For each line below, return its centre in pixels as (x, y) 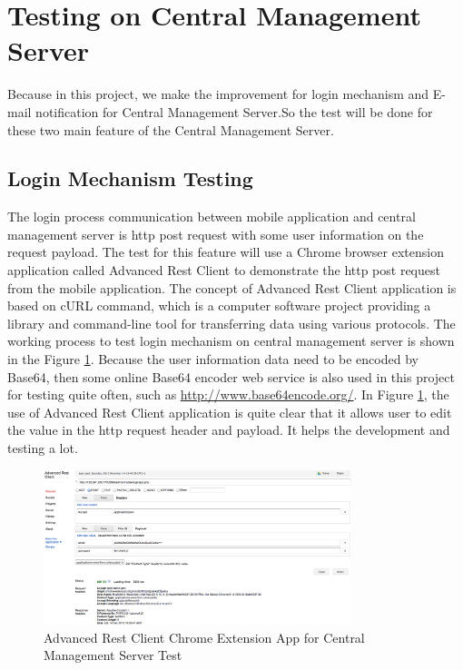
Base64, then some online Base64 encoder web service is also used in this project (231, 376)
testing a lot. (43, 448)
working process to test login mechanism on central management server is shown (231, 341)
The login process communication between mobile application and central (212, 217)
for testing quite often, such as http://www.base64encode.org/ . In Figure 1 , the (228, 394)
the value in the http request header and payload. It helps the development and (229, 430)
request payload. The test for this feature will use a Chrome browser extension (226, 252)
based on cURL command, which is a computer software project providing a (219, 305)
